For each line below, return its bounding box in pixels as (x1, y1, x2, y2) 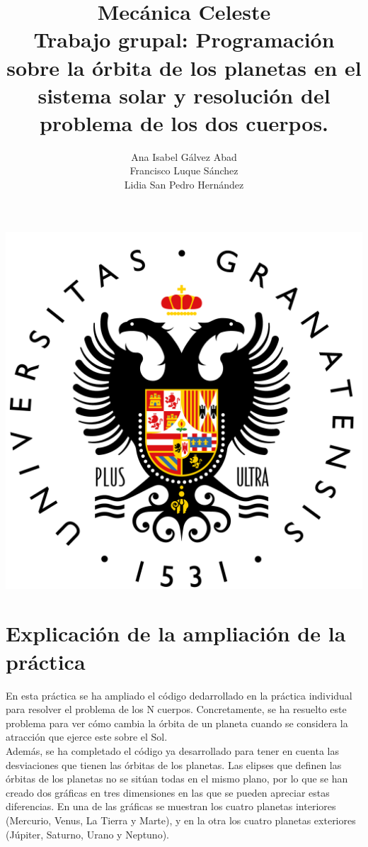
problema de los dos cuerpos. (39, 108, 329, 137)
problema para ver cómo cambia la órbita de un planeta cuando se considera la (6, 715, 348, 730)
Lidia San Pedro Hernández (124, 177, 244, 192)
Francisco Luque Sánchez (130, 163, 238, 178)
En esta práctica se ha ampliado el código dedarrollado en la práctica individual (6, 688, 352, 702)
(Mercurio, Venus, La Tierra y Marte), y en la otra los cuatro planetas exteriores (6, 812, 356, 827)
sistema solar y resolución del (38, 80, 330, 109)
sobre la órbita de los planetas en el (6, 52, 362, 82)
